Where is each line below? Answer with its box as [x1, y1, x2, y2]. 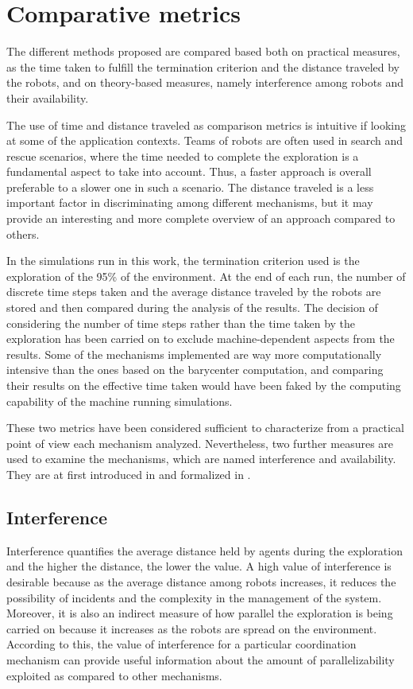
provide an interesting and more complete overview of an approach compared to [6, 210, 396, 227]
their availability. [6, 89, 89, 106]
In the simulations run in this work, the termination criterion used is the [6, 252, 360, 269]
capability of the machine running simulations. [6, 392, 233, 409]
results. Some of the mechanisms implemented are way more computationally [6, 345, 382, 362]
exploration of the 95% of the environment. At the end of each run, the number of [6, 267, 406, 284]
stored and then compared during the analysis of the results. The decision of [6, 299, 378, 316]
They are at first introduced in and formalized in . [6, 465, 251, 482]
